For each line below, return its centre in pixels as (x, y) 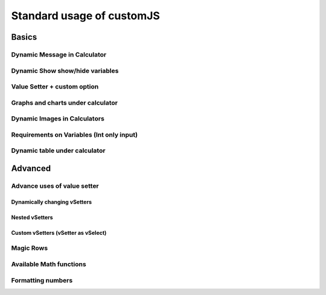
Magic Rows (30, 248)
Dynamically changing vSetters (51, 202)
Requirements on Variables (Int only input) (75, 134)
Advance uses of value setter (55, 185)
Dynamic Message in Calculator (59, 54)
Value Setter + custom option (55, 87)
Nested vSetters (32, 217)
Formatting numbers (42, 280)
